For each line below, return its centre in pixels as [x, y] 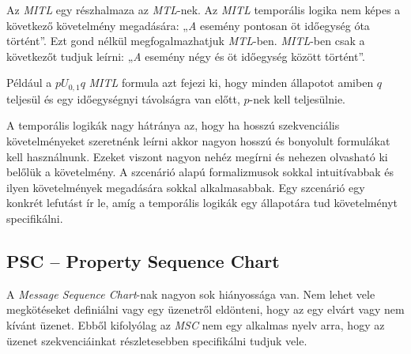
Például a [29, 83]
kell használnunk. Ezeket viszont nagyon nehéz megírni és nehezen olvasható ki [197, 156]
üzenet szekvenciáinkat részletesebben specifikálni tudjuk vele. [157, 340]
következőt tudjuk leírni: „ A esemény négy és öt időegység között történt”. [186, 56]
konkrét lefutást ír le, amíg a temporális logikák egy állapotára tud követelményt [202, 203]
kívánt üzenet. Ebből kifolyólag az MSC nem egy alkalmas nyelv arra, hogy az [196, 324]
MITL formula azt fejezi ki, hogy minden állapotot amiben [231, 83]
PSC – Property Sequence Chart [143, 260]
